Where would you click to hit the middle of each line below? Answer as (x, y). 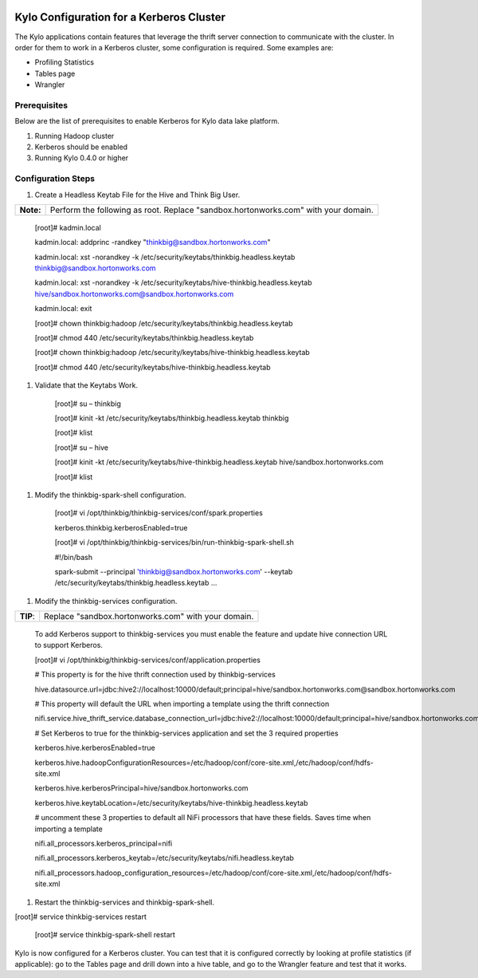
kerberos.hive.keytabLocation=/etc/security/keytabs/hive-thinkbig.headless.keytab (171, 803)
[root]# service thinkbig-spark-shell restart (105, 935)
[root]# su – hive (82, 448)
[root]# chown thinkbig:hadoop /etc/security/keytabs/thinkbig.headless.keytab (164, 323)
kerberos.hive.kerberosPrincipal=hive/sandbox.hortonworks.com (141, 788)
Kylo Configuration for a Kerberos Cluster (120, 17)
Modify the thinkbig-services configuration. (106, 601)
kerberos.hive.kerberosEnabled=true (95, 748)
